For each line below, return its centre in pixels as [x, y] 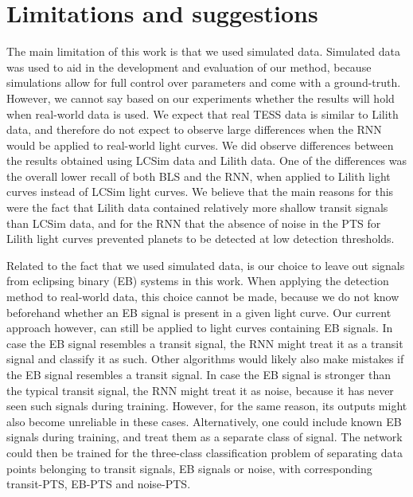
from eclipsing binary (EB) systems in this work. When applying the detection [198, 281]
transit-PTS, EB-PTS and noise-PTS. [99, 484]
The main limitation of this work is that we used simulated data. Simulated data [204, 51]
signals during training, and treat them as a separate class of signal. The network [205, 437]
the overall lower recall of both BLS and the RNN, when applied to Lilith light [199, 176]
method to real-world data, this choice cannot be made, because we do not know [203, 297]
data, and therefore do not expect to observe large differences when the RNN [194, 129]
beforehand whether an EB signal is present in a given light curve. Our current [199, 312]
